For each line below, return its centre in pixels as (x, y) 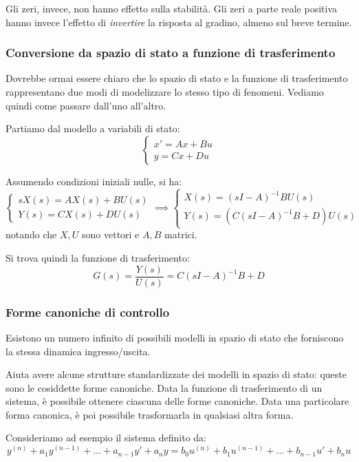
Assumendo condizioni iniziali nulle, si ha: (94, 181)
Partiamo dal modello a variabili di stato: (93, 128)
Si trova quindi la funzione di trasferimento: (98, 258)
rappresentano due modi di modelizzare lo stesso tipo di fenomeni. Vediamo (165, 92)
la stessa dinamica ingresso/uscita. (78, 351)
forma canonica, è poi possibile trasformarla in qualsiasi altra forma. (150, 414)
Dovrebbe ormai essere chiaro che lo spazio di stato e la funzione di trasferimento (177, 78)
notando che (31, 234)
